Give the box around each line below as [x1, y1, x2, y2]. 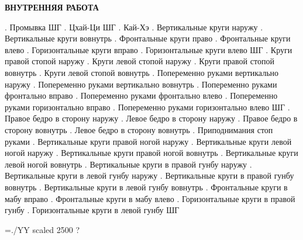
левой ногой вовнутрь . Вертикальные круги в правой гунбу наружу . [5, 158, 252, 170]
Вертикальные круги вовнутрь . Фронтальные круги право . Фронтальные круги [5, 32, 291, 44]
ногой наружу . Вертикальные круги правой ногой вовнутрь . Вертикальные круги [5, 147, 298, 159]
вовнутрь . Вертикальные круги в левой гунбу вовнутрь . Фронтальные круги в [5, 180, 288, 193]
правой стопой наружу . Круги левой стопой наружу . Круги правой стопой [5, 55, 274, 67]
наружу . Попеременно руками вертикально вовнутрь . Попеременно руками [5, 78, 277, 90]
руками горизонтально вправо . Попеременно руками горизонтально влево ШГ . [5, 100, 290, 113]
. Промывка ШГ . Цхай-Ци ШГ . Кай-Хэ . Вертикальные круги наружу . [5, 20, 263, 33]
